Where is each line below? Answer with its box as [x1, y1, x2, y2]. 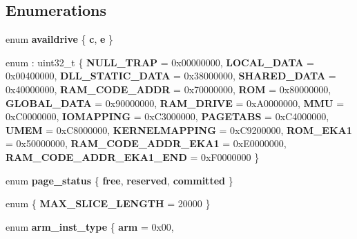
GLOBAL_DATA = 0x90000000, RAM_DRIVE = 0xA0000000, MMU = [6, 95, 345, 110]
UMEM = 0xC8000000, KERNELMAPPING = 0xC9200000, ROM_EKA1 [6, 122, 352, 137]
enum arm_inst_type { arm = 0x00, [6, 219, 174, 233]
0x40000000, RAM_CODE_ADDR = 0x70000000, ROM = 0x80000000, [6, 82, 331, 96]
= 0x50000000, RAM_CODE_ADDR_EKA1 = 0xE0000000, [6, 136, 287, 151]
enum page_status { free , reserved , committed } [6, 173, 233, 187]
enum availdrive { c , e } [6, 32, 114, 46]
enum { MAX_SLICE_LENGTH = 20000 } [6, 196, 211, 211]
